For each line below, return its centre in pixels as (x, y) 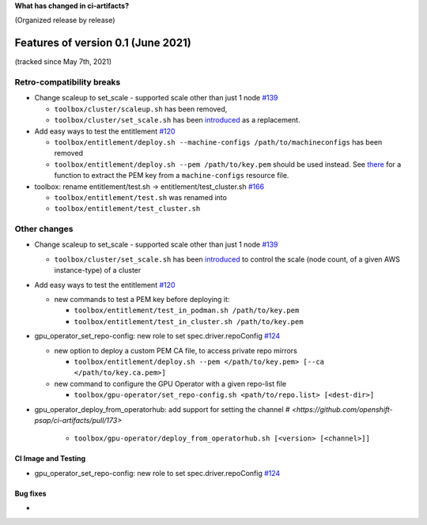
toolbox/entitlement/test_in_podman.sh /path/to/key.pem (187, 311)
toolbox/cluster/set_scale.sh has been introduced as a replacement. (177, 120)
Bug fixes (30, 493)
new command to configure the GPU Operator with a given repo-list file (170, 383)
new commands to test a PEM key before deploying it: (142, 300)
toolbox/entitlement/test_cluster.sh (127, 209)
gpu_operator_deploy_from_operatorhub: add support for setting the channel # (162, 409)
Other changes (44, 229)
